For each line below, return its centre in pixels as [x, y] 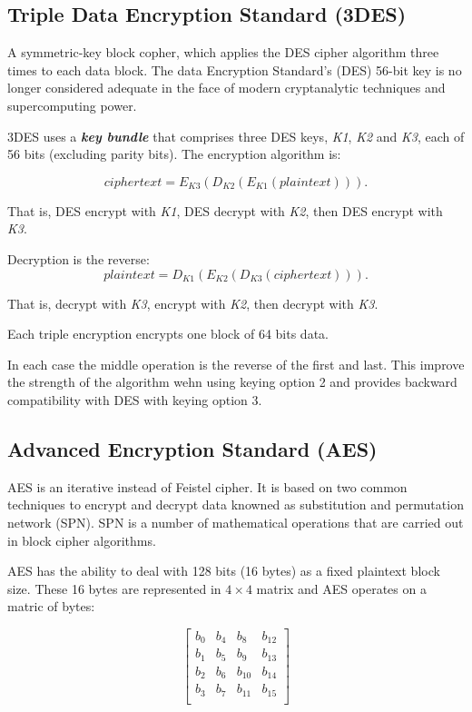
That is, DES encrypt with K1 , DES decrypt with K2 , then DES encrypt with [225, 210]
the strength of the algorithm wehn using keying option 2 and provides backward [232, 382]
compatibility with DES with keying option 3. [135, 399]
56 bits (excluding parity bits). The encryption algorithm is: [174, 154]
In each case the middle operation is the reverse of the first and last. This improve [236, 364]
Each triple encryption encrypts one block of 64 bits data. [168, 334]
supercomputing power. [72, 105]
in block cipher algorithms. [82, 540]
